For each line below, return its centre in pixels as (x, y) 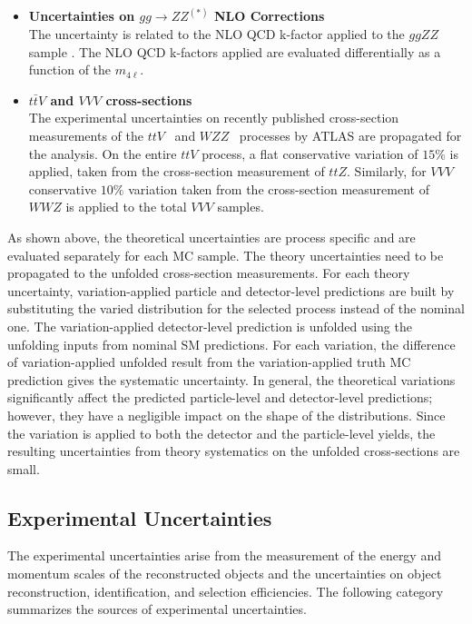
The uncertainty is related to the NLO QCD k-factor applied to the (216, 34)
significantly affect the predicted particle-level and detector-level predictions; (220, 397)
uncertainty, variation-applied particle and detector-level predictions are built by (231, 290)
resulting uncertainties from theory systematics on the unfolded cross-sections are (234, 451)
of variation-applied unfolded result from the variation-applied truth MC (209, 362)
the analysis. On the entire (103, 153)
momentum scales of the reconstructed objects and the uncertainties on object (225, 574)
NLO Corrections (269, 16)
